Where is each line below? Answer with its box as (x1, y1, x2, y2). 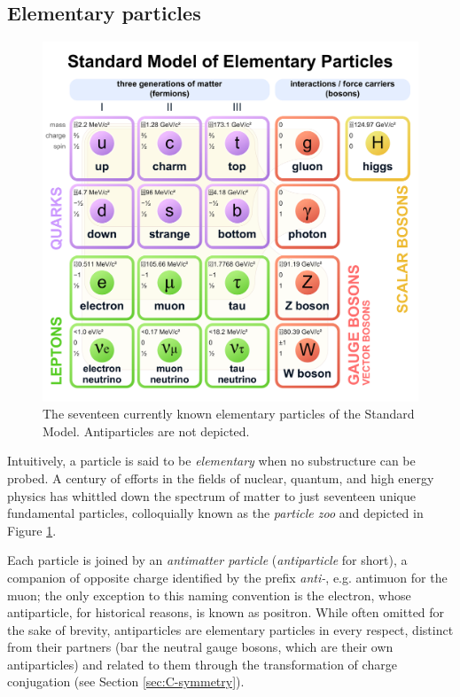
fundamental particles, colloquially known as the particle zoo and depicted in (7, 504, 424, 522)
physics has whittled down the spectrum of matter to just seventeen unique (7, 486, 416, 505)
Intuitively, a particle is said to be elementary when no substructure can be (7, 451, 416, 470)
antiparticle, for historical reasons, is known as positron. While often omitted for (7, 603, 445, 622)
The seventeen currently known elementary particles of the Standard (43, 404, 415, 423)
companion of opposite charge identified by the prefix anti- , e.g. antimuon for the (7, 568, 448, 586)
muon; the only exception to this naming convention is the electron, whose (7, 585, 411, 604)
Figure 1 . (7, 521, 57, 539)
